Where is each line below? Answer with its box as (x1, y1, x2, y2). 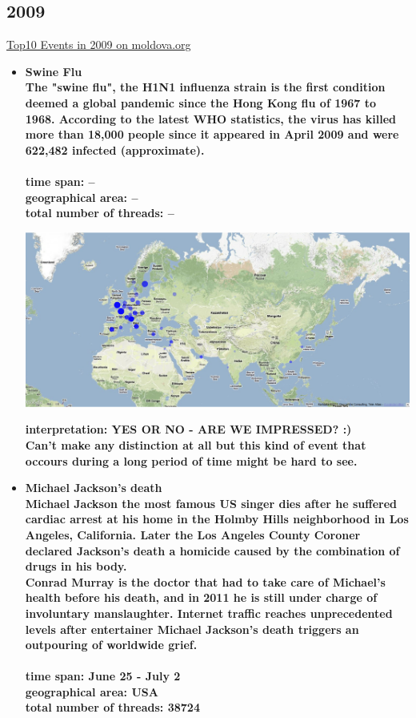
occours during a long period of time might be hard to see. (25, 452, 358, 469)
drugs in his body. (25, 558, 127, 575)
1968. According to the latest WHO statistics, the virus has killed (25, 110, 397, 127)
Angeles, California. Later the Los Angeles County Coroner (25, 526, 361, 543)
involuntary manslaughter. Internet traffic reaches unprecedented (25, 604, 393, 621)
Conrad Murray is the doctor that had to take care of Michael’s (25, 573, 386, 590)
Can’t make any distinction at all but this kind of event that (25, 436, 366, 453)
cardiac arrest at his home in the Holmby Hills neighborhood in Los (25, 510, 409, 527)
